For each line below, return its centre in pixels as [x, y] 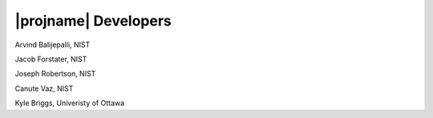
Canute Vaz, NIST [44, 88]
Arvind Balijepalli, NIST [53, 45]
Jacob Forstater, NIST [51, 59]
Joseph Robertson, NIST [55, 74]
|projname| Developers [93, 21]
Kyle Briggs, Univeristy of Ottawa [70, 103]
